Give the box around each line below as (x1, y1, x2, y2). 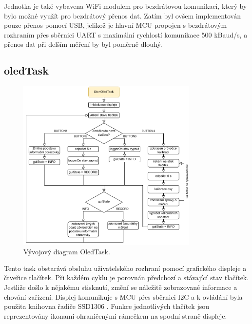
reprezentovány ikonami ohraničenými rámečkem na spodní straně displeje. (4, 310, 227, 321)
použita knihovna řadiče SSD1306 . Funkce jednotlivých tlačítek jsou (4, 301, 209, 311)
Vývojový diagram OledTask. (23, 247, 110, 257)
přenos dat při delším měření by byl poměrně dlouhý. (4, 39, 162, 49)
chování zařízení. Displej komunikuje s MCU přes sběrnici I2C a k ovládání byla (4, 291, 243, 302)
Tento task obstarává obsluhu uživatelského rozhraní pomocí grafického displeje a (4, 263, 247, 273)
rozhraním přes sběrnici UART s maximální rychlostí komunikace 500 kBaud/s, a (4, 29, 248, 39)
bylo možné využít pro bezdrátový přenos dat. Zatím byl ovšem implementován (4, 10, 241, 20)
